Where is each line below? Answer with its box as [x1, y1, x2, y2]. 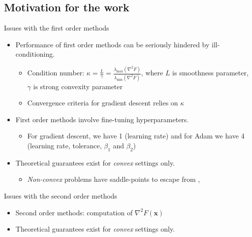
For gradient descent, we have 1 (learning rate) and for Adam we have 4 [27, 131, 245, 141]
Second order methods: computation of [15, 207, 133, 217]
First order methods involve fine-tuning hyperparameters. [15, 114, 189, 124]
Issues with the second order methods [4, 190, 117, 201]
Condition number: [27, 68, 85, 78]
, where [141, 68, 163, 78]
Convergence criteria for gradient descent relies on [27, 98, 178, 108]
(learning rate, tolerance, [27, 140, 102, 150]
